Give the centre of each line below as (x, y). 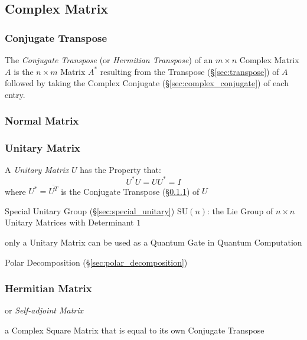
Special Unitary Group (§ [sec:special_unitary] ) (90, 210)
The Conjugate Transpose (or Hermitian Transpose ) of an (109, 60)
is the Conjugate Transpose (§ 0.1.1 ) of (130, 191)
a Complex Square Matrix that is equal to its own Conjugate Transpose (135, 330)
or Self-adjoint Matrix (44, 310)
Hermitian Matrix (48, 288)
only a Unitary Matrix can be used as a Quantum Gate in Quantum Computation (153, 242)
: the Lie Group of (240, 210)
